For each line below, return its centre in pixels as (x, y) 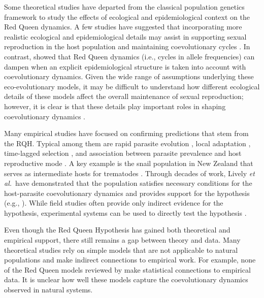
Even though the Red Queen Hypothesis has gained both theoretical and (117, 230)
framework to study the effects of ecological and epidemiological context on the (127, 16)
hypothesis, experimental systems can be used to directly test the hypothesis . (125, 212)
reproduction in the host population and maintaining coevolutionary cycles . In (127, 46)
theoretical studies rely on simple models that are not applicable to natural (121, 250)
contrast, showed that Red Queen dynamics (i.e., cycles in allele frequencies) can (129, 56)
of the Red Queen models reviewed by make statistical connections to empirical (127, 269)
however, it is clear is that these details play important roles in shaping (115, 106)
